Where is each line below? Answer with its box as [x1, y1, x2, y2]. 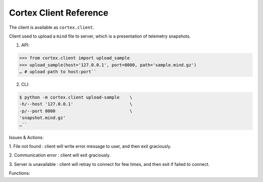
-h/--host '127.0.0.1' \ [19, 101, 132, 107]
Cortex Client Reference [9, 7, 109, 18]
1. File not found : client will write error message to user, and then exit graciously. [9, 143, 171, 149]
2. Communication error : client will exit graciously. [9, 152, 111, 158]
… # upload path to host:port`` [19, 69, 97, 75]
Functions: [9, 170, 30, 176]
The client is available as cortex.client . [9, 24, 94, 30]
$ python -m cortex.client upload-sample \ [19, 95, 132, 100]
